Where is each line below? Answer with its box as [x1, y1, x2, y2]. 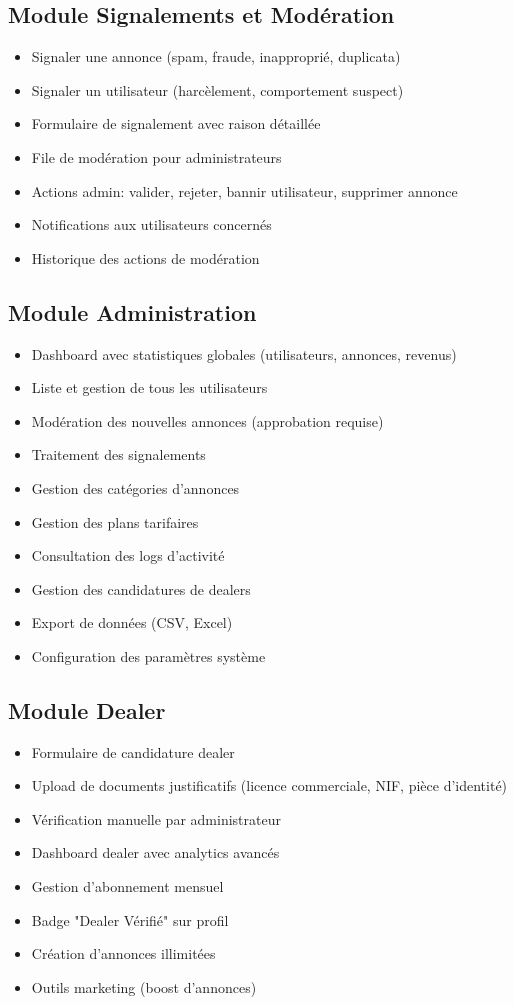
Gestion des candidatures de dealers [31, 578, 251, 599]
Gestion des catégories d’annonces [31, 477, 240, 498]
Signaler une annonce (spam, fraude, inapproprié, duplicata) [31, 46, 401, 67]
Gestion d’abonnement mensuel [31, 876, 224, 897]
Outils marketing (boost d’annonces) [31, 976, 257, 997]
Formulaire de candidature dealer [31, 741, 235, 762]
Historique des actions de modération [31, 247, 260, 268]
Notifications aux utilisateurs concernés [31, 214, 272, 235]
